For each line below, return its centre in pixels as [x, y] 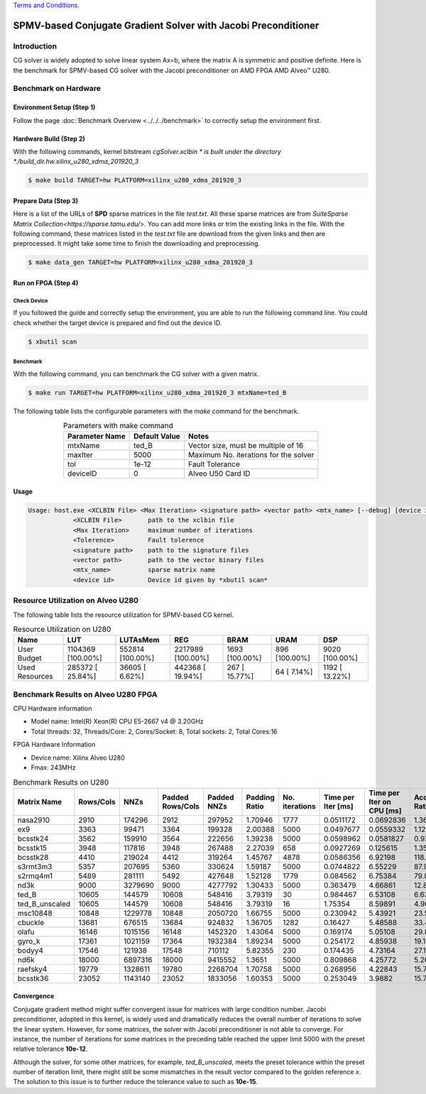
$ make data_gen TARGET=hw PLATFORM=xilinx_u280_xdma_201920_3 [141, 262]
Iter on [380, 802]
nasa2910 [33, 820]
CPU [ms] [385, 811]
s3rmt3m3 [35, 866]
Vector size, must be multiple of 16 [246, 446]
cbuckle [31, 922]
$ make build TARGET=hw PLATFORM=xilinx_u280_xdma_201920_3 [135, 180]
